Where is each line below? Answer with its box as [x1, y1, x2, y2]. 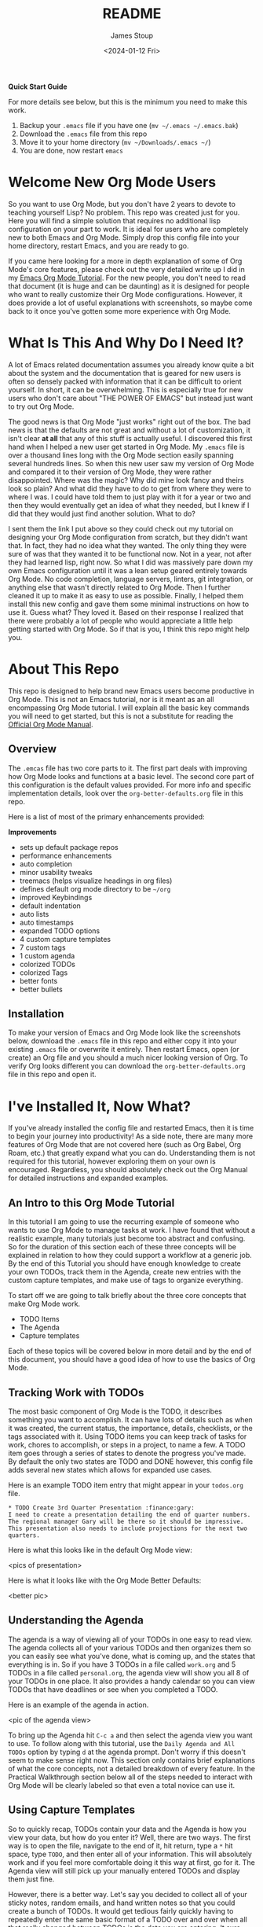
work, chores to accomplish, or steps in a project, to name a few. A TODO [8, 1440, 246, 1449]
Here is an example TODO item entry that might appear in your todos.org [8, 1480, 243, 1490]
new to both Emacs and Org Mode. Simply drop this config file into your [8, 233, 239, 242]
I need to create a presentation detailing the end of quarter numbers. [8, 1510, 251, 1518]
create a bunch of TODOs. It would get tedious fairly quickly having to [8, 1906, 234, 1915]
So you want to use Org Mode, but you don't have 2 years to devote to [8, 199, 236, 208]
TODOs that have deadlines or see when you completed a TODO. [8, 1684, 218, 1694]
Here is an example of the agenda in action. [8, 1700, 149, 1709]
